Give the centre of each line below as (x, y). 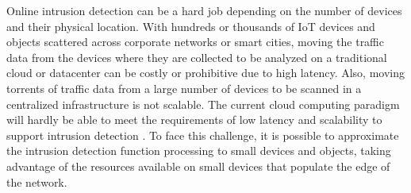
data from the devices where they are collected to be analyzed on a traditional (197, 57)
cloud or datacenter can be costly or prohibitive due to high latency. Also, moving (205, 73)
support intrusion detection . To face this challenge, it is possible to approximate (203, 135)
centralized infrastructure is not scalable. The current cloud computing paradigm (203, 104)
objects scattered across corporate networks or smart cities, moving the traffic (195, 42)
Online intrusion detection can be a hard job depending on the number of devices (204, 10)
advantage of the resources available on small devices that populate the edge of (198, 166)
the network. (37, 181)
